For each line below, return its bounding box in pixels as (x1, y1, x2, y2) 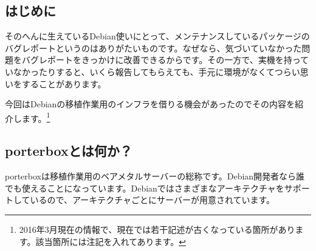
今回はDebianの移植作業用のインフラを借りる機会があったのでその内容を (5, 98, 295, 110)
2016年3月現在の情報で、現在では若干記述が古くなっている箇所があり (19, 223, 295, 235)
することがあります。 (21, 77, 106, 90)
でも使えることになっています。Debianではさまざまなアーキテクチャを (5, 181, 284, 194)
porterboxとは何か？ (5, 141, 132, 160)
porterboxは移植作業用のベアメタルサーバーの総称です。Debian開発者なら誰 (5, 170, 305, 182)
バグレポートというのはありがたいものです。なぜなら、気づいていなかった (5, 41, 302, 54)
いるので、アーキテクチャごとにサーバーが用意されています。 (30, 193, 275, 206)
